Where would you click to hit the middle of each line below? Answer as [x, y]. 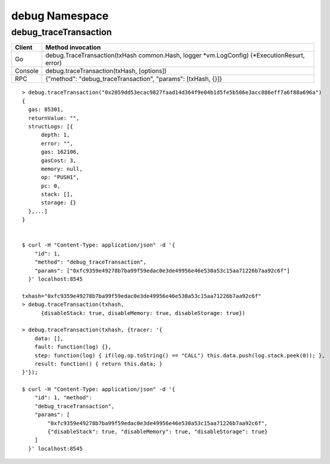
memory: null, [62, 169]
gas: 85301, [46, 110]
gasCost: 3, [59, 160]
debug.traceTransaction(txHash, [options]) [106, 71]
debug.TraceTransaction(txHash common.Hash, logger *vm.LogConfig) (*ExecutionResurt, [175, 56]
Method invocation [73, 47]
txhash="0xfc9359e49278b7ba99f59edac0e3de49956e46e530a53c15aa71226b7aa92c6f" [142, 296]
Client [24, 47]
